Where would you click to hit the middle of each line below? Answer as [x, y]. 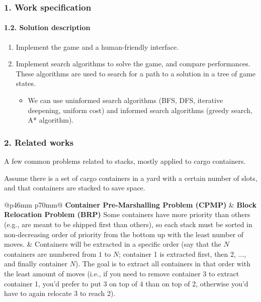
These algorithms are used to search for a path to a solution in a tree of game [136, 73]
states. [26, 83]
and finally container [36, 264]
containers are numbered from [50, 254]
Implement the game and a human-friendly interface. [97, 46]
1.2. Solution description [47, 27]
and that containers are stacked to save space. [75, 188]
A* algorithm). [51, 120]
